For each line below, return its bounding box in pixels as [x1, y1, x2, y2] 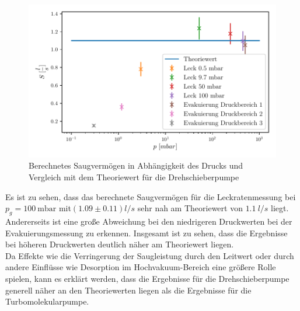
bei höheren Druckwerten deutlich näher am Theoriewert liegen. [5, 238, 234, 250]
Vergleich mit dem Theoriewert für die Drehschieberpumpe [29, 171, 239, 183]
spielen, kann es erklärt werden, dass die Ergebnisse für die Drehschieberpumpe [5, 272, 289, 284]
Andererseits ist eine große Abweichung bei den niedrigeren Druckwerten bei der [5, 215, 292, 227]
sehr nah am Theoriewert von [137, 202, 243, 214]
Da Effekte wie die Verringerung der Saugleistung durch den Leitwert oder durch [5, 249, 294, 261]
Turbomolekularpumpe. [5, 295, 89, 307]
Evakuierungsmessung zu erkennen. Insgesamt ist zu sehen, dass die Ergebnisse [5, 226, 288, 239]
